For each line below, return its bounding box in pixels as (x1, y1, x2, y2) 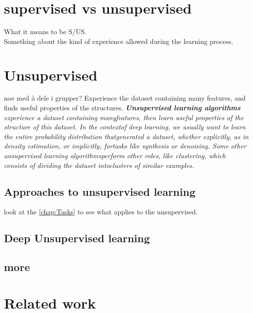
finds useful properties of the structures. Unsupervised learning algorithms (4, 103, 241, 113)
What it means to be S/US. (4, 26, 87, 37)
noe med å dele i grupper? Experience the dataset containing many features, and (4, 93, 246, 103)
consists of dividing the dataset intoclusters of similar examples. (4, 160, 194, 170)
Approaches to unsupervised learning (4, 184, 195, 199)
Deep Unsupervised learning (4, 230, 150, 246)
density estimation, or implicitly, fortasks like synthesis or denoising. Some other (4, 141, 246, 151)
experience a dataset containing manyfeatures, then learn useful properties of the (4, 112, 244, 122)
